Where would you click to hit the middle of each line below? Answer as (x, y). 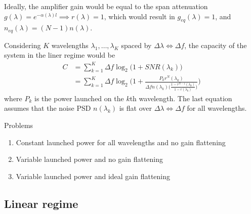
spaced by (136, 45)
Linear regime (41, 203)
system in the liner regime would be (60, 55)
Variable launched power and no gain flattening (90, 159)
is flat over (135, 108)
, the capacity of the (216, 45)
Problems (19, 125)
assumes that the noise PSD (48, 108)
